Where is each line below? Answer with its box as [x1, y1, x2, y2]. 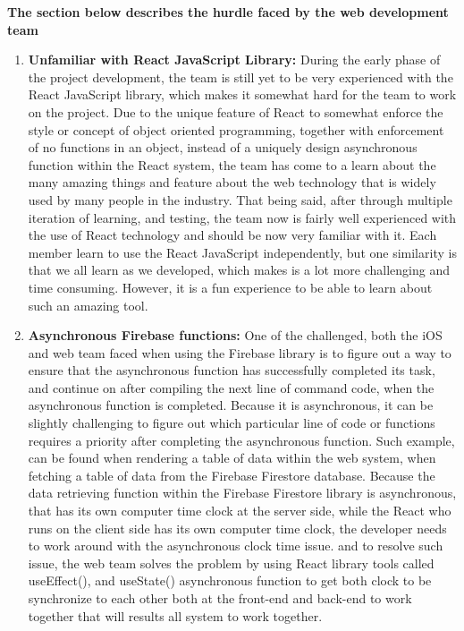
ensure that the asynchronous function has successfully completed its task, [28, 361, 435, 379]
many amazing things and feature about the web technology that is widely [28, 173, 436, 192]
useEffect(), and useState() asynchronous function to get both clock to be [28, 571, 432, 590]
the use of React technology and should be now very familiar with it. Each [28, 226, 437, 244]
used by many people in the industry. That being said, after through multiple [28, 190, 452, 209]
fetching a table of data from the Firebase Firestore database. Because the [28, 465, 435, 484]
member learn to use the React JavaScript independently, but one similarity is [28, 243, 457, 261]
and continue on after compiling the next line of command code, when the [28, 378, 434, 397]
